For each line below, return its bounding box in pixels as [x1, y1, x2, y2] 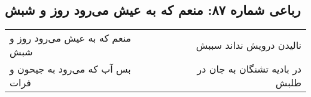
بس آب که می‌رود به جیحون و [10, 62, 131, 76]
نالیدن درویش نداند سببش [196, 37, 301, 52]
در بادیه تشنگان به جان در [197, 62, 301, 76]
